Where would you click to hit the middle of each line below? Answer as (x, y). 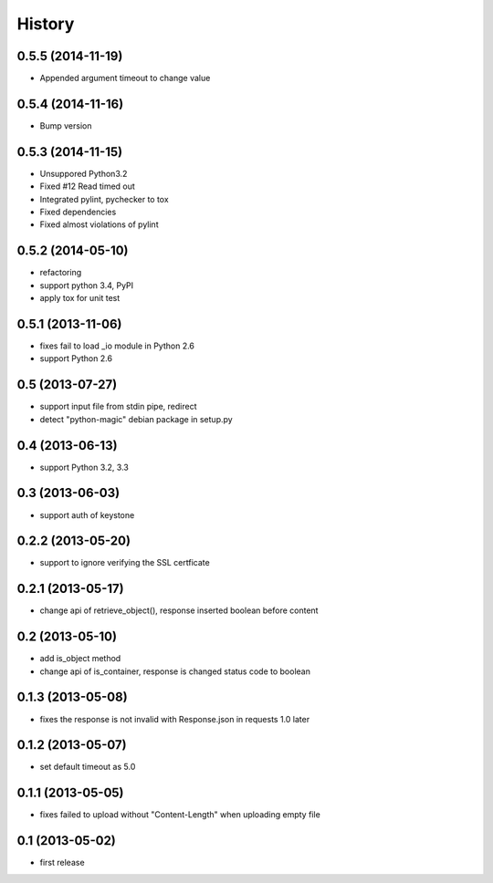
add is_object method (80, 659)
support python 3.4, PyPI (87, 285)
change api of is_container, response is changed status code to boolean (175, 671)
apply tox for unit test (80, 298)
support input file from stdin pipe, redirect (118, 407)
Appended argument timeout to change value (125, 78)
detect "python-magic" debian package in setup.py (136, 419)
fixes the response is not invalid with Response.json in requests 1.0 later (175, 719)
